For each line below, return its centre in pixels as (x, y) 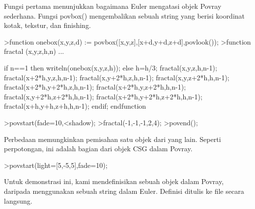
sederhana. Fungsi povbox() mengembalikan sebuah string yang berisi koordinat (125, 15)
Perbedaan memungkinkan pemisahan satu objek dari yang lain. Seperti (113, 139)
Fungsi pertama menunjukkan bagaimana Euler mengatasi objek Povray (113, 6)
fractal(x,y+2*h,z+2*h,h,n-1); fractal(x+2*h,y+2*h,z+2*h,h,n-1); (103, 96)
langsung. (18, 200)
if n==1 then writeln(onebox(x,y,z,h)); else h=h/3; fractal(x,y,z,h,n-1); (111, 67)
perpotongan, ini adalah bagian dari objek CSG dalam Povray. (98, 149)
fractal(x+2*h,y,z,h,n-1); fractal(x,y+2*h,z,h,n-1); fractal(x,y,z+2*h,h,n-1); (117, 77)
